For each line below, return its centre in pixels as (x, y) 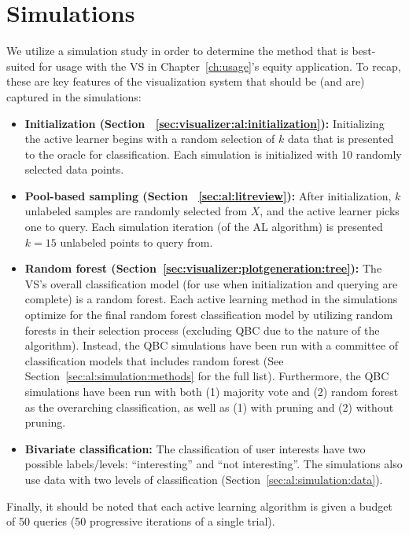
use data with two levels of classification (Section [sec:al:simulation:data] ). (204, 479)
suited (21, 66)
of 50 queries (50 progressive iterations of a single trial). (141, 521)
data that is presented (341, 139)
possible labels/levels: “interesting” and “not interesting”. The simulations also (214, 464)
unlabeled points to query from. (136, 242)
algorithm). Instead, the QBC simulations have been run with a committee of (211, 345)
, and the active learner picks (330, 211)
